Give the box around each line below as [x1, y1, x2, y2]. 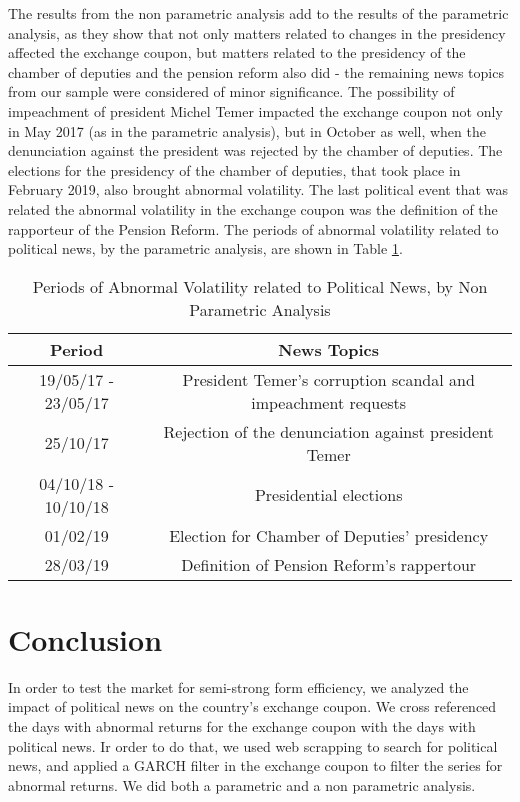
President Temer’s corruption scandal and [182, 367, 475, 391]
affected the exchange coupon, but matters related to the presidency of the [8, 42, 466, 63]
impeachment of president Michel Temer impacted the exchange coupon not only [8, 100, 503, 121]
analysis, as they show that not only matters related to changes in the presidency [8, 22, 506, 43]
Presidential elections [254, 483, 403, 507]
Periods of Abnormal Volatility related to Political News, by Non [32, 274, 488, 298]
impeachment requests [251, 390, 407, 414]
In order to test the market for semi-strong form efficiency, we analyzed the [8, 676, 469, 697]
